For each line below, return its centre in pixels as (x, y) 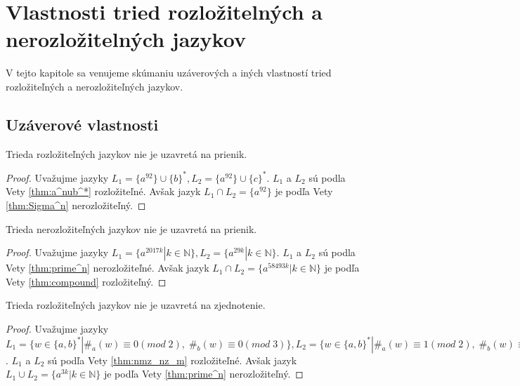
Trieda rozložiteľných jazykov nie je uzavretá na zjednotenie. (136, 305)
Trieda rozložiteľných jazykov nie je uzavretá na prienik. (126, 153)
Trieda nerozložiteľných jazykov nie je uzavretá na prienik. (131, 228)
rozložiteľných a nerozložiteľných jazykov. (95, 86)
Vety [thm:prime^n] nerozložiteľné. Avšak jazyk (108, 268)
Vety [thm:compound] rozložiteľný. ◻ (86, 281)
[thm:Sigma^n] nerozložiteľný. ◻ (76, 205)
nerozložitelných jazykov (126, 39)
